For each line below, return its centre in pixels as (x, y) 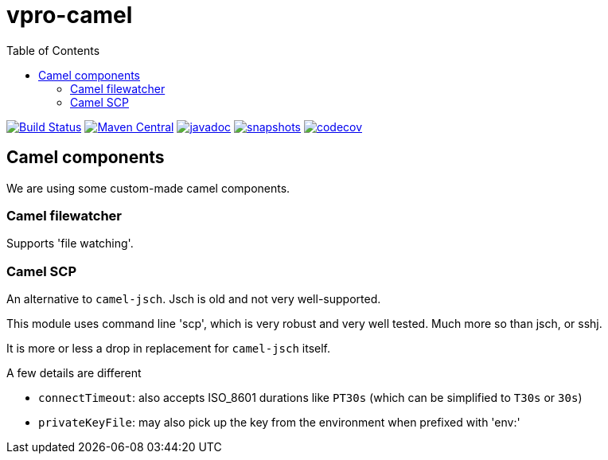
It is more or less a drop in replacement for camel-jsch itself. (168, 349)
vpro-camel (70, 15)
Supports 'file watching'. (70, 244)
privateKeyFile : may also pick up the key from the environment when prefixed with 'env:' (279, 423)
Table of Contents (53, 50)
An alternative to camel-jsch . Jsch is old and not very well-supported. (194, 299)
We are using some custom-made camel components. (148, 188)
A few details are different (74, 373)
